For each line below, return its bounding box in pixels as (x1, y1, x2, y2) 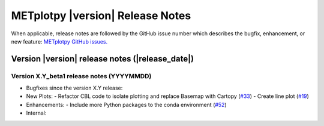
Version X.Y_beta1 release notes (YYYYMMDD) (11, 72, 152, 80)
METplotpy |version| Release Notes (11, 9, 191, 22)
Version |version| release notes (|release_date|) (11, 54, 194, 64)
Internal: (26, 109, 47, 116)
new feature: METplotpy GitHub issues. (11, 38, 108, 45)
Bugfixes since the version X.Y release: (26, 84, 123, 92)
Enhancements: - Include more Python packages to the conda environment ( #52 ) (26, 101, 227, 108)
